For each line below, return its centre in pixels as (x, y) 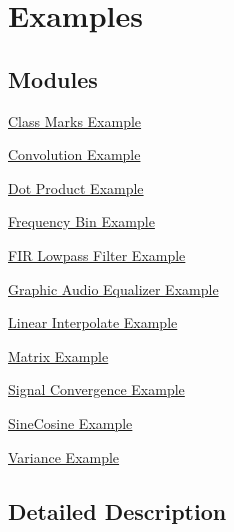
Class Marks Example (75, 120)
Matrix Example (58, 355)
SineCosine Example (70, 422)
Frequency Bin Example (81, 221)
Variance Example (64, 456)
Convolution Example (74, 154)
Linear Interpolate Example (93, 322)
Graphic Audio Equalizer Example (113, 288)
